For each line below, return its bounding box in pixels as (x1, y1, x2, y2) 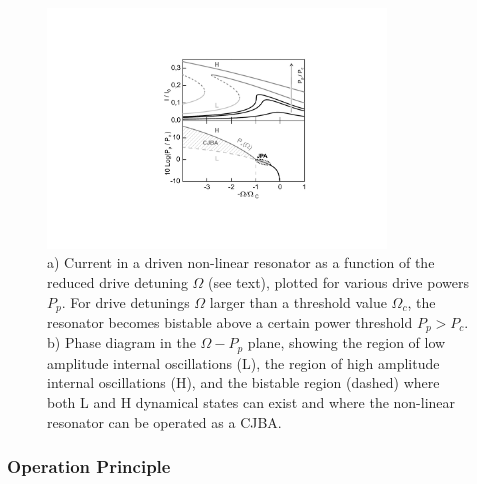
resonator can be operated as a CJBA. (47, 411, 282, 432)
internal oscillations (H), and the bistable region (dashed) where (47, 372, 440, 393)
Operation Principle (7, 454, 171, 479)
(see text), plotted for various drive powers (208, 271, 469, 292)
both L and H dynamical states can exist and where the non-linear (47, 392, 456, 413)
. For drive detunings (61, 291, 190, 312)
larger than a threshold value (209, 291, 387, 312)
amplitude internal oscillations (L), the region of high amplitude (47, 352, 440, 373)
